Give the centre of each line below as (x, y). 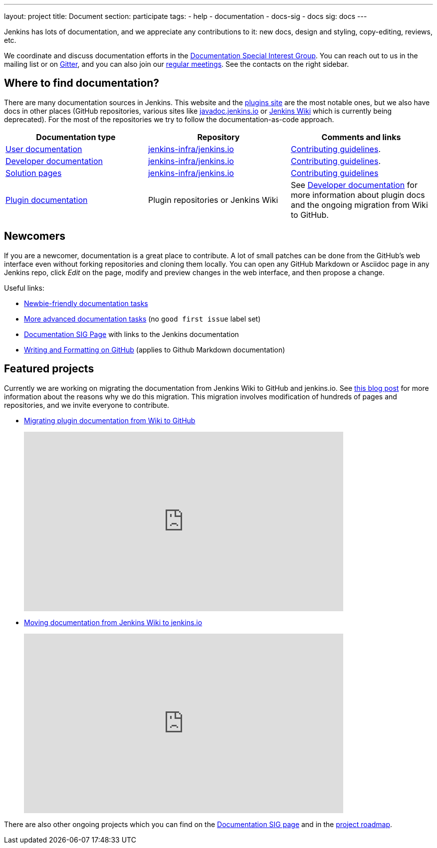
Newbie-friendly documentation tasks (86, 303)
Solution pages (34, 173)
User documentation (44, 149)
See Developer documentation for (354, 185)
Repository (218, 137)
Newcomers (35, 236)
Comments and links (361, 137)
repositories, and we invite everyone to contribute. (87, 405)
